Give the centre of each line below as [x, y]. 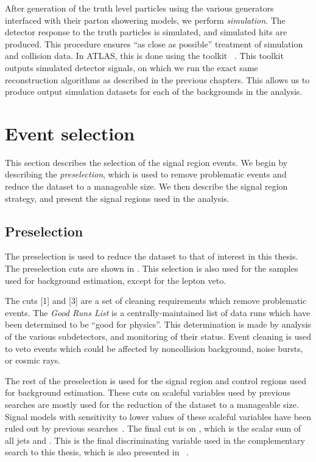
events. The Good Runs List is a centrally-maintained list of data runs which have [158, 312]
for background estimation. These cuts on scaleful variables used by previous [148, 392]
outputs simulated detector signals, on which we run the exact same [132, 67]
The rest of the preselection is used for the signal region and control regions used [156, 380]
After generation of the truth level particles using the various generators [139, 8]
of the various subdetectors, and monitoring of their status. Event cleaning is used [158, 336]
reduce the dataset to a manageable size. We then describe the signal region [146, 186]
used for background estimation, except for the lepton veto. [116, 280]
